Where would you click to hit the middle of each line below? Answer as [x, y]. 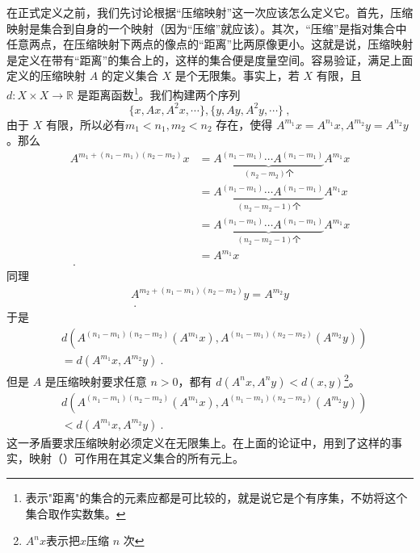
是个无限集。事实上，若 [237, 75]
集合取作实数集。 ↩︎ [76, 513]
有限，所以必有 [85, 124]
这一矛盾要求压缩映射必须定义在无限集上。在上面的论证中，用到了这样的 [199, 442]
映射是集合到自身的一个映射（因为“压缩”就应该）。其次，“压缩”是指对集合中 [207, 28]
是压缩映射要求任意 [96, 381]
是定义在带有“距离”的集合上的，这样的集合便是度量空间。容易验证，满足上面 [210, 59]
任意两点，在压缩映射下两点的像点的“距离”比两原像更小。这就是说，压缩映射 [210, 44]
